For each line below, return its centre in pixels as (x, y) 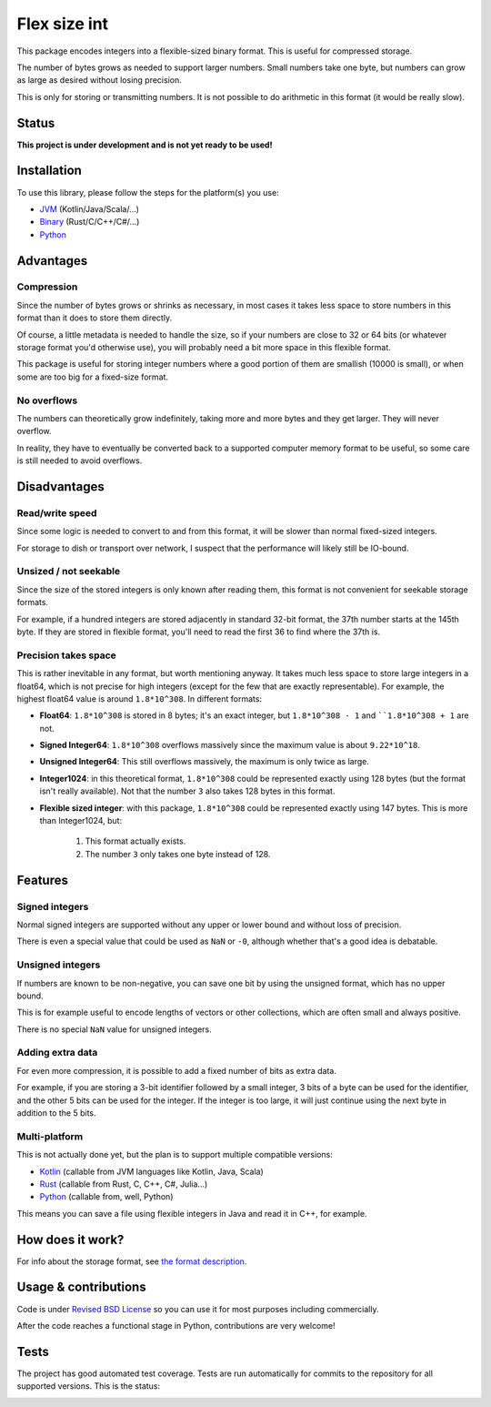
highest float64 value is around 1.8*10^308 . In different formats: (140, 698)
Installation (49, 171)
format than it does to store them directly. (95, 318)
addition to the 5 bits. (56, 1113)
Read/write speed (57, 512)
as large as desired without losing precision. (99, 80)
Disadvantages (60, 486)
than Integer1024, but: (81, 821)
